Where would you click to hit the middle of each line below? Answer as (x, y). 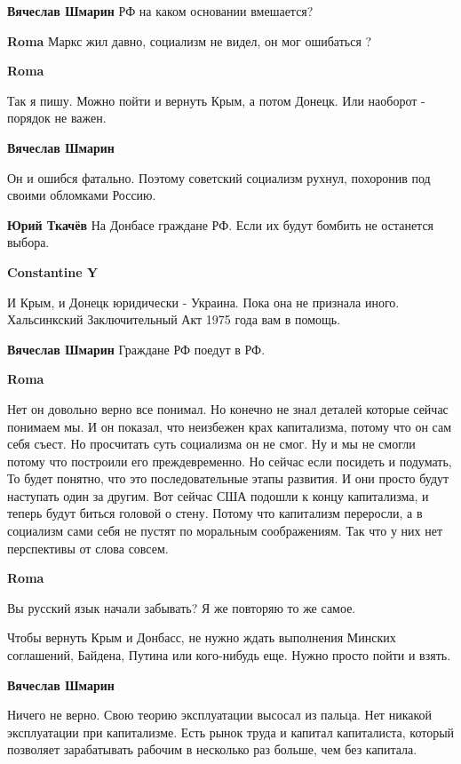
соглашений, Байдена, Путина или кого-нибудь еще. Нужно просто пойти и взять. (229, 655)
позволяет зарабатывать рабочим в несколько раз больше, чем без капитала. (212, 749)
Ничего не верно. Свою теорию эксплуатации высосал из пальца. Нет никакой (220, 715)
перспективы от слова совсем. (88, 548)
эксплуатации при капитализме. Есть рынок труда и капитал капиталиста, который (231, 732)
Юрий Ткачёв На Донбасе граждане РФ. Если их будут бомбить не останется (221, 224)
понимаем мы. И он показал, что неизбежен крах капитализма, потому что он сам (230, 426)
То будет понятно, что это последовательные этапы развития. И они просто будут (228, 478)
